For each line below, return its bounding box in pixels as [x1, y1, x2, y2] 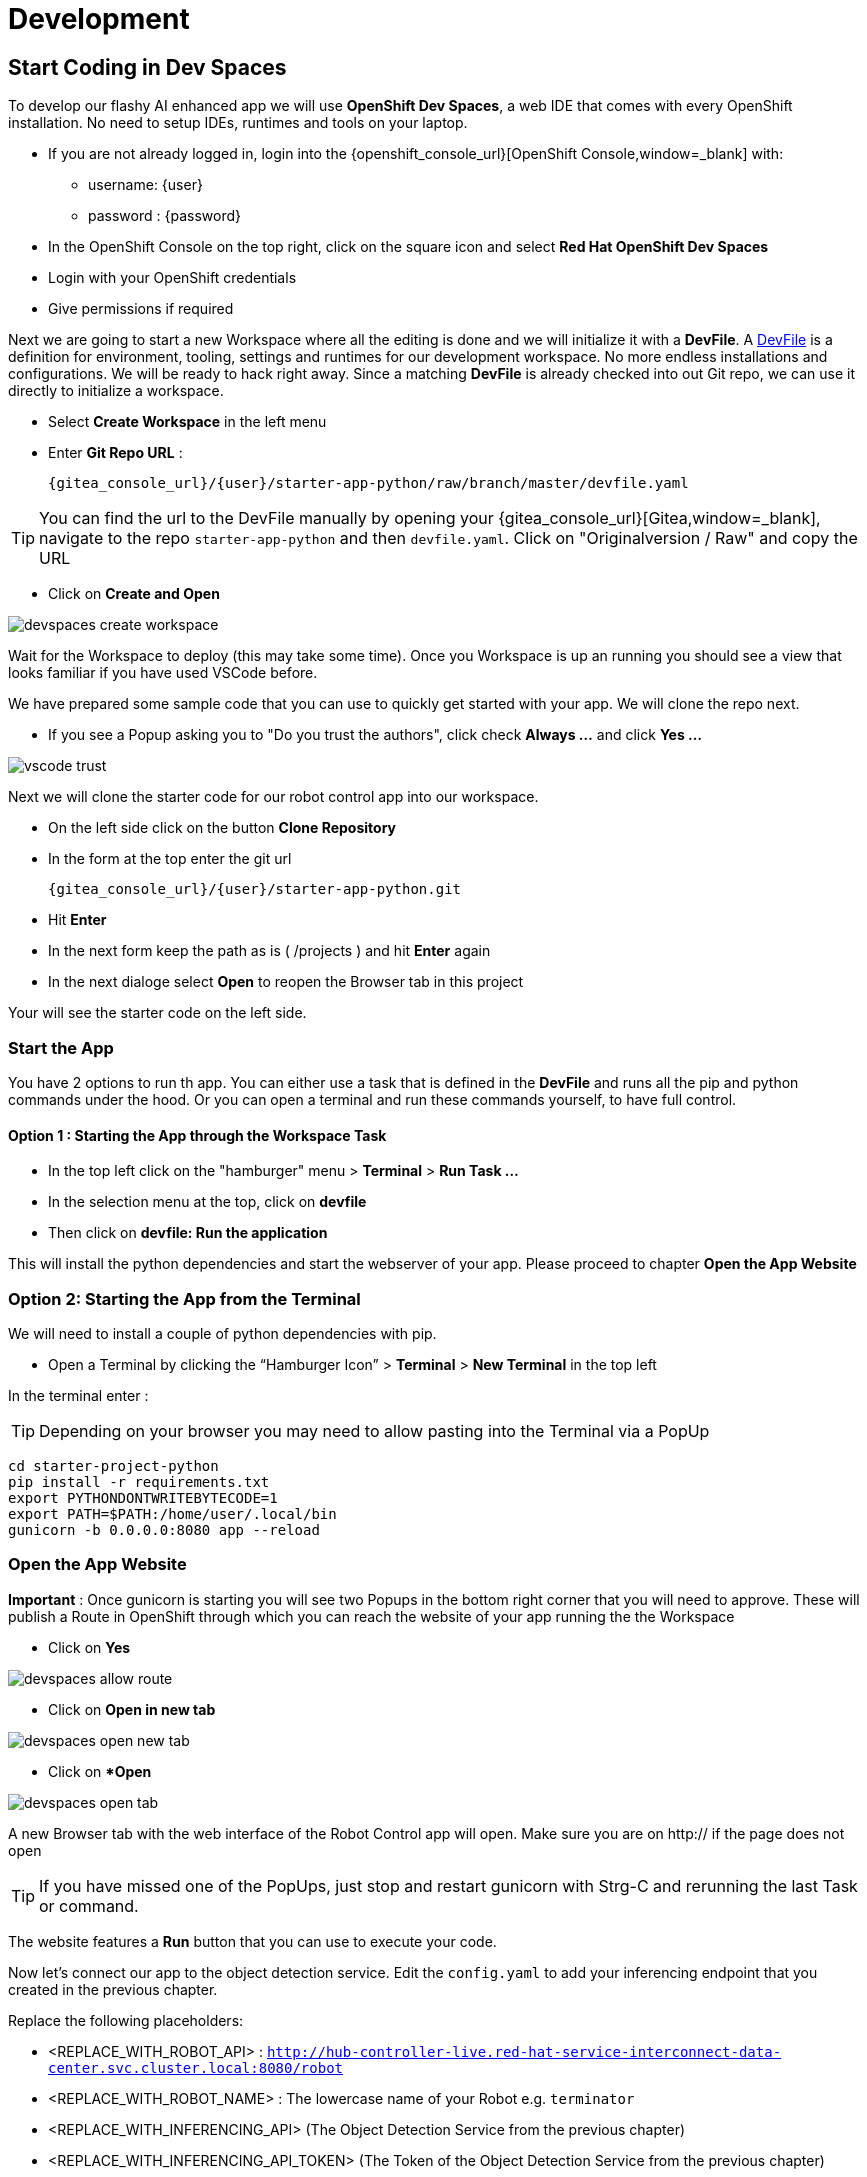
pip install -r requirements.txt [8, 1473, 270, 1490]
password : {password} [88, 207, 241, 225]
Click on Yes [48, 1638, 131, 1656]
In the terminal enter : [8, 1386, 149, 1404]
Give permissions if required [48, 300, 234, 318]
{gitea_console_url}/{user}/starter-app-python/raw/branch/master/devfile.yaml [48, 475, 689, 492]
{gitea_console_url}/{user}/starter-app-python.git [48, 881, 462, 898]
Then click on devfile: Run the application [48, 1224, 328, 1242]
